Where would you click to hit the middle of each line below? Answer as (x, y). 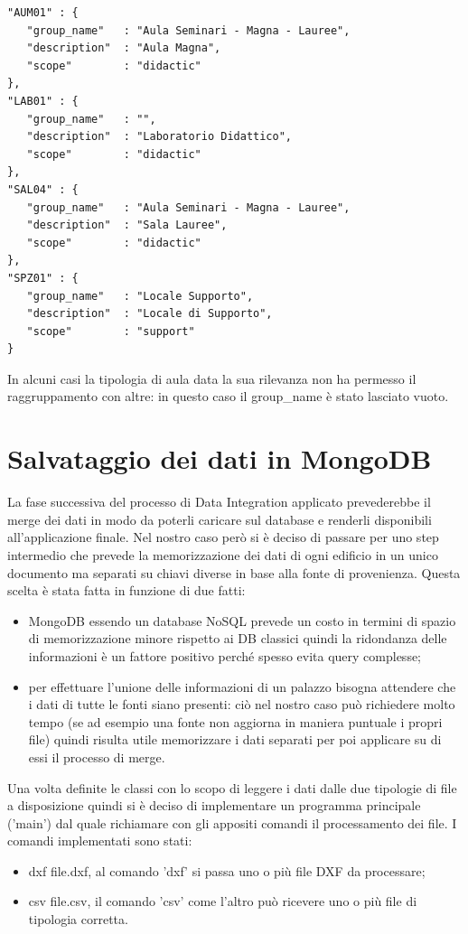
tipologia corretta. (78, 919)
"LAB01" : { (43, 101)
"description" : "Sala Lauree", (127, 225)
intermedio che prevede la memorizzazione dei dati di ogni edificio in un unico (223, 554)
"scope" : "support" (111, 331)
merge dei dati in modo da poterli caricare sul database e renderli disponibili (220, 519)
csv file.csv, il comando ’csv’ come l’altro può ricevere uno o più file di (223, 901)
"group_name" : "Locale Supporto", (140, 296)
